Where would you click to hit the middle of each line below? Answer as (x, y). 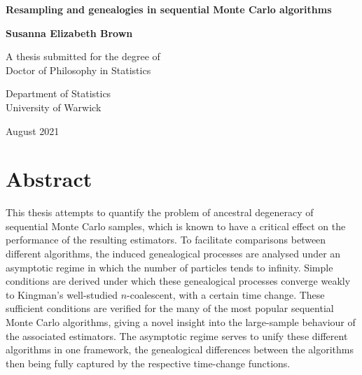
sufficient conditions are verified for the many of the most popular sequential (170, 308)
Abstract (49, 179)
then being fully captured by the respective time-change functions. (148, 363)
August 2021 (33, 130)
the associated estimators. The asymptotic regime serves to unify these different (177, 335)
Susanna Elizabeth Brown (69, 33)
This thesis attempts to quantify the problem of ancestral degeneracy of (160, 212)
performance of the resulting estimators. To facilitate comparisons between (166, 240)
